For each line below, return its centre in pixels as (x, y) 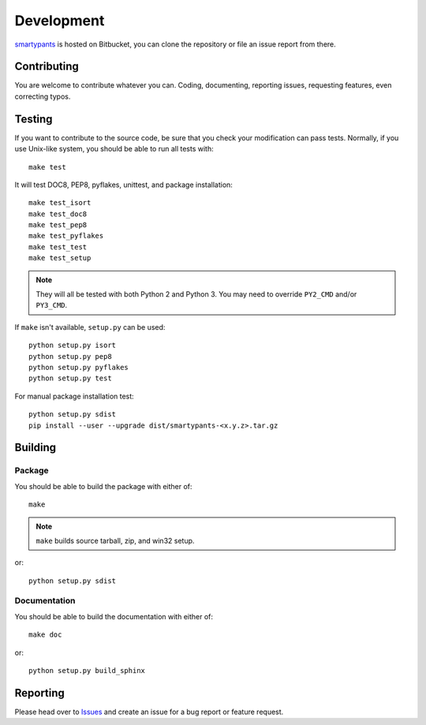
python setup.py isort (73, 346)
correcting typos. (43, 96)
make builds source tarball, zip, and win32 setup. (115, 540)
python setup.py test (70, 378)
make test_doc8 (58, 214)
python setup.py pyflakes (79, 367)
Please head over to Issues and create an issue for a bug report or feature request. (149, 712)
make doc (45, 635)
